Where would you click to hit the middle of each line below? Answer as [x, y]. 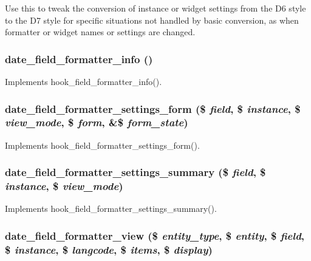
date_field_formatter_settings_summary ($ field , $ [135, 172]
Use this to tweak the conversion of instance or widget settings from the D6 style [155, 8]
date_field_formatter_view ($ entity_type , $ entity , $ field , [155, 235]
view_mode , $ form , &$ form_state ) [97, 122]
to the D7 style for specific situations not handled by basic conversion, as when [152, 20]
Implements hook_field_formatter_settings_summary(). [111, 208]
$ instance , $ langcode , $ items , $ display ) [109, 249]
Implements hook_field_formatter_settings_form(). [102, 145]
